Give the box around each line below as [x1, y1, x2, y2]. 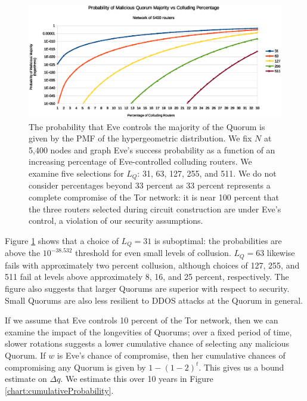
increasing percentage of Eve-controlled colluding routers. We [29, 155, 252, 168]
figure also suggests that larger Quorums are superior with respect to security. [5, 282, 290, 294]
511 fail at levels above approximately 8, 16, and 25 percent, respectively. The [5, 270, 289, 283]
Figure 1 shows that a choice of [5, 234, 119, 246]
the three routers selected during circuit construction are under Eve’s [29, 202, 281, 215]
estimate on [5, 372, 47, 385]
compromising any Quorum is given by [5, 360, 146, 373]
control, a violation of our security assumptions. [29, 214, 203, 227]
